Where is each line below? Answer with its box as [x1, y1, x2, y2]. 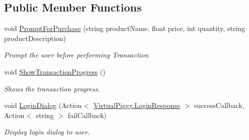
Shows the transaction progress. [4, 83, 100, 93]
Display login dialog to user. [4, 126, 90, 137]
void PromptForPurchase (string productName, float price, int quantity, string [4, 23, 245, 33]
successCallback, [194, 100, 244, 110]
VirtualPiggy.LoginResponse [93, 100, 180, 110]
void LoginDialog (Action [4, 100, 82, 110]
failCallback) [67, 109, 107, 120]
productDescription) [4, 32, 66, 43]
